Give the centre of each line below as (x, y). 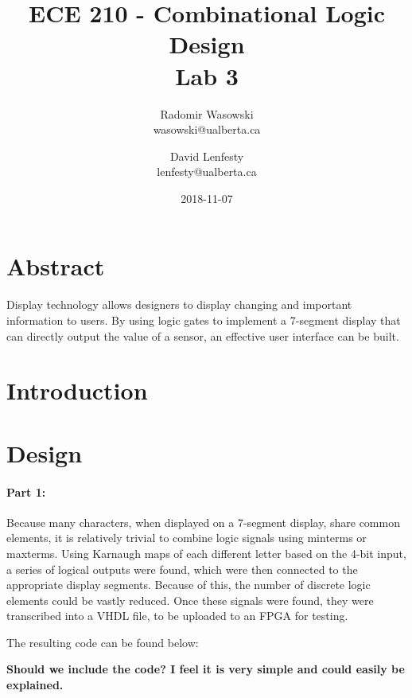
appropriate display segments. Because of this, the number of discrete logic (189, 585)
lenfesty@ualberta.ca (207, 172)
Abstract (56, 266)
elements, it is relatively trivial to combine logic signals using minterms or (187, 538)
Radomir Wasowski (207, 113)
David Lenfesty (207, 156)
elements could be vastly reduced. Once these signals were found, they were (190, 600)
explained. (35, 685)
